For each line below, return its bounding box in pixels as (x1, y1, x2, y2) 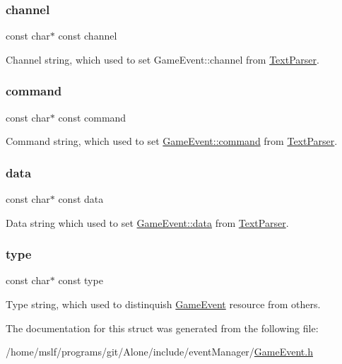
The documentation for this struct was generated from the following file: (6, 320, 319, 335)
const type (58, 273, 103, 288)
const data (58, 192, 104, 206)
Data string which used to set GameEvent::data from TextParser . (6, 215, 289, 230)
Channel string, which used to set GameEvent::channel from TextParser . (6, 52, 319, 66)
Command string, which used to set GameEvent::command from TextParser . (6, 134, 338, 148)
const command (58, 110, 126, 124)
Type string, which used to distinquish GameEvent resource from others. (6, 297, 321, 312)
